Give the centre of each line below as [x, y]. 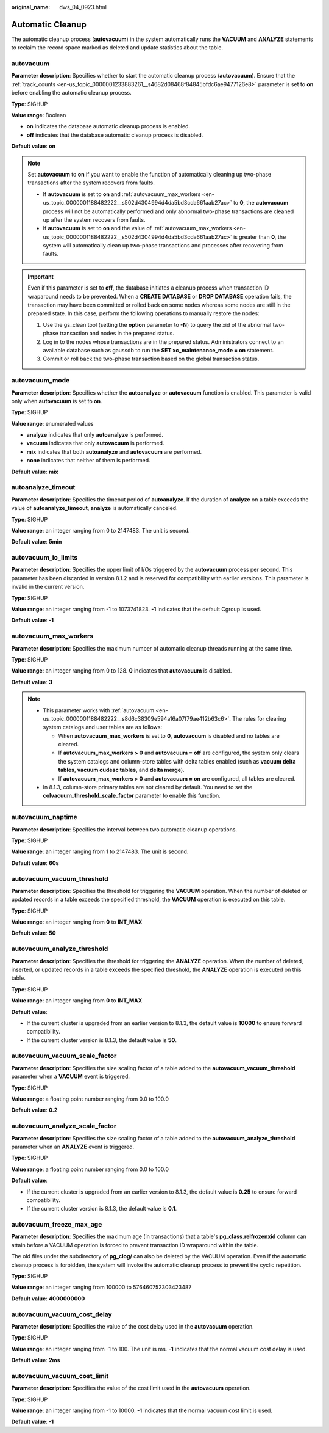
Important [41, 276]
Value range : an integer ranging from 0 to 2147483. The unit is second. [101, 530]
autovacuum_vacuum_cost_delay [62, 1314]
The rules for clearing [259, 718]
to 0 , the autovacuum [261, 203]
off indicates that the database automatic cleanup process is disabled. [115, 135]
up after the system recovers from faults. [94, 219]
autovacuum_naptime [44, 817]
